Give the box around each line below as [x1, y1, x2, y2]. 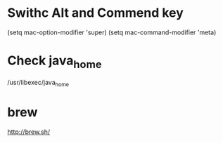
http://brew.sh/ [7, 128, 51, 136]
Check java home [7, 53, 102, 71]
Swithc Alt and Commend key [7, 5, 184, 21]
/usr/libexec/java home [7, 79, 69, 88]
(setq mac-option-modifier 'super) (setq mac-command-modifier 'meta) [7, 28, 217, 36]
